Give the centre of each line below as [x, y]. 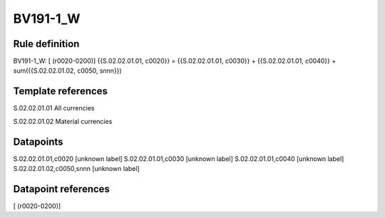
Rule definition [46, 44]
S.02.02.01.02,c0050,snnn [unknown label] [76, 169]
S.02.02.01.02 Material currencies [63, 121]
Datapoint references [62, 189]
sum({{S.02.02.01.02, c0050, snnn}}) [67, 71]
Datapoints [38, 141]
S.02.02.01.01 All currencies [54, 108]
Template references [61, 92]
